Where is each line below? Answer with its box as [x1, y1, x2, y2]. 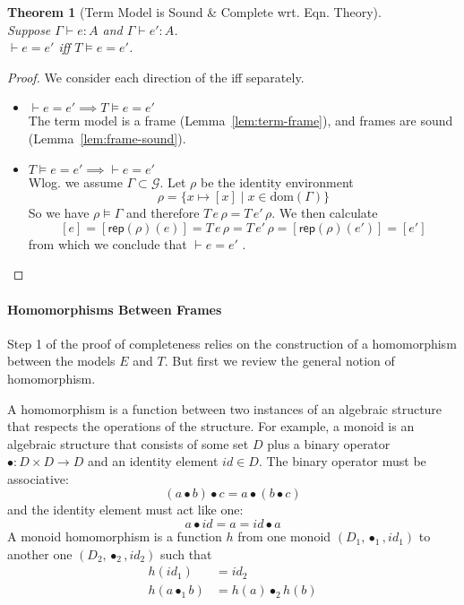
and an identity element [87, 452, 219, 471]
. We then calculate [271, 203, 378, 222]
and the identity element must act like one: [7, 500, 244, 519]
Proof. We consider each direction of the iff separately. [7, 67, 305, 86]
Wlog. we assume [28, 172, 123, 191]
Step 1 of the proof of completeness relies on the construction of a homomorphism [7, 333, 457, 352]
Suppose [7, 20, 51, 39]
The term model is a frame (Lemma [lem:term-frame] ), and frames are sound [28, 111, 453, 130]
